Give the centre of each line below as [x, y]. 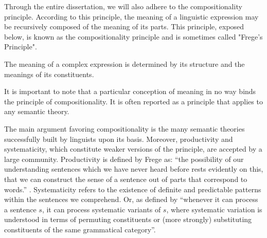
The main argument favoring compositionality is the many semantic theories [124, 128]
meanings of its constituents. [49, 74]
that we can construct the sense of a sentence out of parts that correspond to [126, 179]
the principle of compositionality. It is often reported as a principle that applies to [133, 101]
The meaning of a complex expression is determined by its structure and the [124, 63]
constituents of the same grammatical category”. [80, 229]
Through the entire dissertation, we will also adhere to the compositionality [123, 6]
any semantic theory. [37, 111]
